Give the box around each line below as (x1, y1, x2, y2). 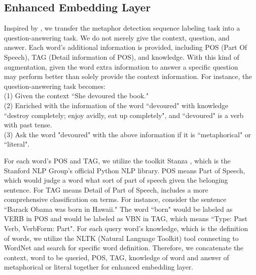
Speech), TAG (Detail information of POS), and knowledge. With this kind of (4, 51, 240, 62)
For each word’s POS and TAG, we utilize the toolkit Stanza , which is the (4, 155, 231, 165)
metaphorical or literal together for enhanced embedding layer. (4, 262, 193, 272)
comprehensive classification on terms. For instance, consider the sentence (4, 194, 226, 204)
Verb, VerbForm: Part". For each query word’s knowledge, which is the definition (4, 223, 248, 234)
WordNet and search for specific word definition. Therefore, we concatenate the (4, 242, 244, 253)
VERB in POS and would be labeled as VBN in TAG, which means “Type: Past (4, 213, 248, 224)
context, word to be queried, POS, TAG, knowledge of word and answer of (4, 252, 229, 262)
